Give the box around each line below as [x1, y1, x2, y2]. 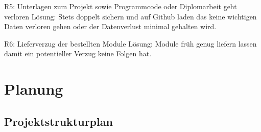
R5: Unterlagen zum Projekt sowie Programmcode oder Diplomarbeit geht [4, 1, 237, 11]
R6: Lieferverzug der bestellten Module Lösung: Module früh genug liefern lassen [4, 38, 257, 49]
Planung [4, 78, 63, 99]
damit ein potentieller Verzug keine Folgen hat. [4, 48, 152, 59]
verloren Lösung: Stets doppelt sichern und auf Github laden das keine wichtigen [4, 11, 257, 21]
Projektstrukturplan [4, 113, 113, 129]
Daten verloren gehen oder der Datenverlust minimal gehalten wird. [4, 21, 217, 32]
